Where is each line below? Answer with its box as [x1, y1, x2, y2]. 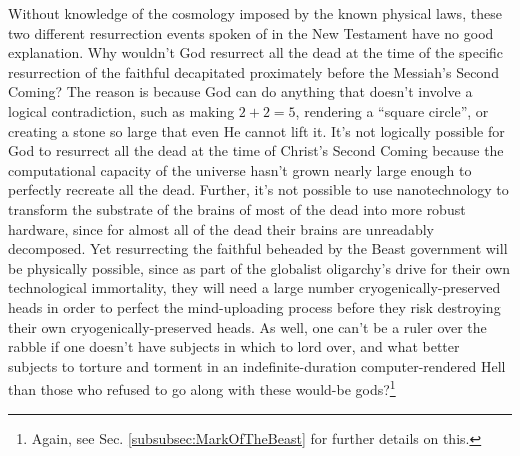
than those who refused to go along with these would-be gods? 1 [8, 376, 396, 399]
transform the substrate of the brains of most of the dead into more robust [8, 198, 466, 219]
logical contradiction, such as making [8, 100, 235, 121]
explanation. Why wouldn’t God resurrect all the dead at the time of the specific [8, 42, 504, 63]
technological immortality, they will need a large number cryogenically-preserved [8, 277, 501, 298]
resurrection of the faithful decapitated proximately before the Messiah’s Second [8, 61, 499, 82]
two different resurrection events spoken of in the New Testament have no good [8, 22, 494, 43]
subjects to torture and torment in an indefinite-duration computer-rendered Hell [8, 355, 506, 376]
